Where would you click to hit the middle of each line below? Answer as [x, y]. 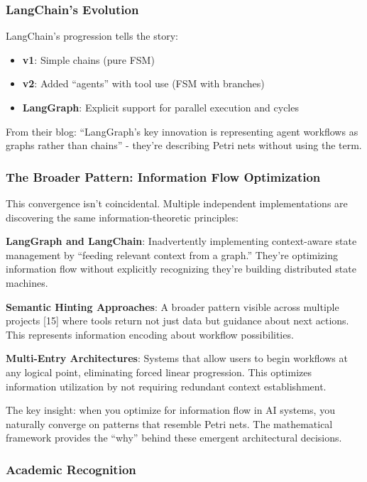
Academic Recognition [71, 469]
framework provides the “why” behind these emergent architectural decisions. [174, 438]
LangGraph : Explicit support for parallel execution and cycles [160, 107]
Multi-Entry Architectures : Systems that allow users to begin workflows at [177, 358]
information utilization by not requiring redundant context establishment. [166, 386]
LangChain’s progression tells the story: [92, 36]
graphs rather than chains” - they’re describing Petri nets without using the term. [184, 145]
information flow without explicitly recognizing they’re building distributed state [181, 269]
